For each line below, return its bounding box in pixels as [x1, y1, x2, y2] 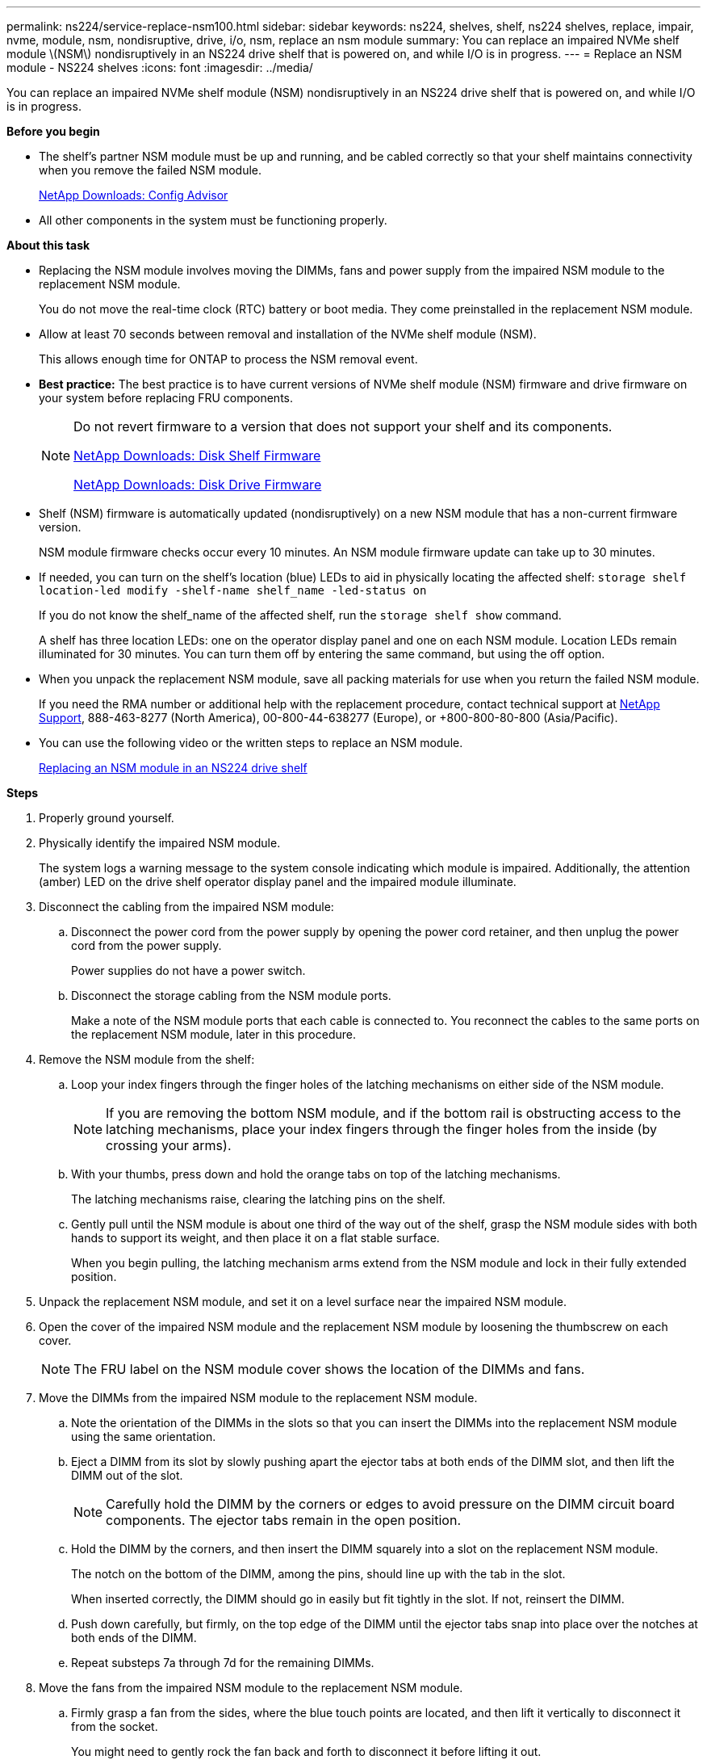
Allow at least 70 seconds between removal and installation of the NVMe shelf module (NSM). [39, 327, 537, 341]
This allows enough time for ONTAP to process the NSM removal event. [39, 352, 418, 366]
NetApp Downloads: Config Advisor [39, 188, 228, 202]
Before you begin [6, 124, 100, 138]
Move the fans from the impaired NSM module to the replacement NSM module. [39, 1681, 463, 1695]
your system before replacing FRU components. [39, 391, 293, 405]
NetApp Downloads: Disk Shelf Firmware [73, 447, 321, 464]
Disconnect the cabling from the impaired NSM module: [39, 900, 334, 913]
